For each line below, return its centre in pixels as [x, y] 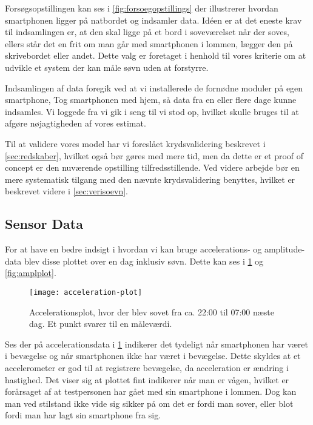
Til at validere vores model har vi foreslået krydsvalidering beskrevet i [135, 143]
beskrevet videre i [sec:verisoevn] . [66, 191]
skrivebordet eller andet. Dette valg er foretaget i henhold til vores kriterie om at [156, 55]
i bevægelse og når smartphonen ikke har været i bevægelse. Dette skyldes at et [153, 356]
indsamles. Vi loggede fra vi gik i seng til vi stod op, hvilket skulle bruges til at [152, 111]
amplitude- [284, 249]
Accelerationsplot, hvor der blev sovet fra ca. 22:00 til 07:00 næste [152, 311]
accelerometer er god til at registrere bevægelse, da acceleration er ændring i [147, 367]
